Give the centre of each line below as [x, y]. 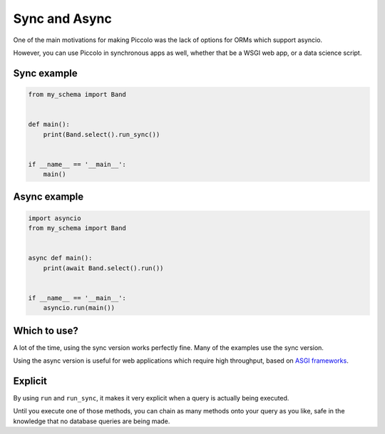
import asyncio [55, 218]
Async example [48, 197]
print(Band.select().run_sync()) [102, 134]
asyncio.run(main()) [79, 308]
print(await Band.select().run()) [103, 268]
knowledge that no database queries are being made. [92, 421]
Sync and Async [62, 19]
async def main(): [60, 258]
